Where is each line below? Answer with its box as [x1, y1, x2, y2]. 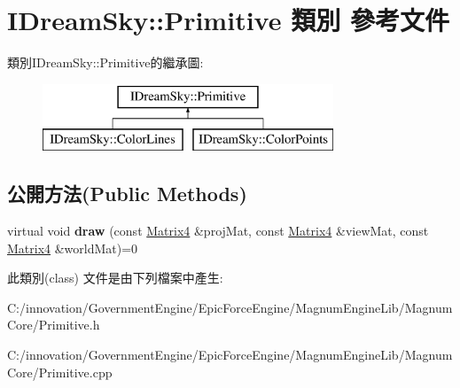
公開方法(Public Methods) [7, 180, 247, 207]
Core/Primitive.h [7, 315, 100, 334]
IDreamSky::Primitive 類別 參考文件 [7, 2, 449, 38]
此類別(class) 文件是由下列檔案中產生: [7, 268, 223, 287]
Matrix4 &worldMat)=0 [7, 238, 138, 257]
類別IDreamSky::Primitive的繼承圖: [7, 53, 204, 72]
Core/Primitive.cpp [7, 362, 113, 381]
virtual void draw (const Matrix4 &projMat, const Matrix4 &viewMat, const [7, 221, 429, 240]
